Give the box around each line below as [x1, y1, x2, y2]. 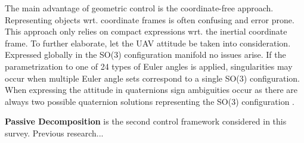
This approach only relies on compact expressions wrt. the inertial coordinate [5, 25, 287, 38]
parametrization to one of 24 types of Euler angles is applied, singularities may [5, 60, 293, 72]
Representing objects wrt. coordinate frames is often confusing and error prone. [5, 13, 294, 26]
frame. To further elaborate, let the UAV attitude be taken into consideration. [5, 36, 291, 49]
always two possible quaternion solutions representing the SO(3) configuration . [5, 95, 294, 107]
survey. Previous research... [5, 126, 104, 139]
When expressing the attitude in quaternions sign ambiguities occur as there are [5, 83, 298, 96]
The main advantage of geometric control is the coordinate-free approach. [5, 2, 274, 14]
